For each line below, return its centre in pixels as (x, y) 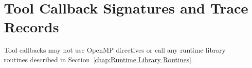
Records (32, 27)
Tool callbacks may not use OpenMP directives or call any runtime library (115, 50)
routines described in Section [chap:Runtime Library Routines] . (99, 59)
